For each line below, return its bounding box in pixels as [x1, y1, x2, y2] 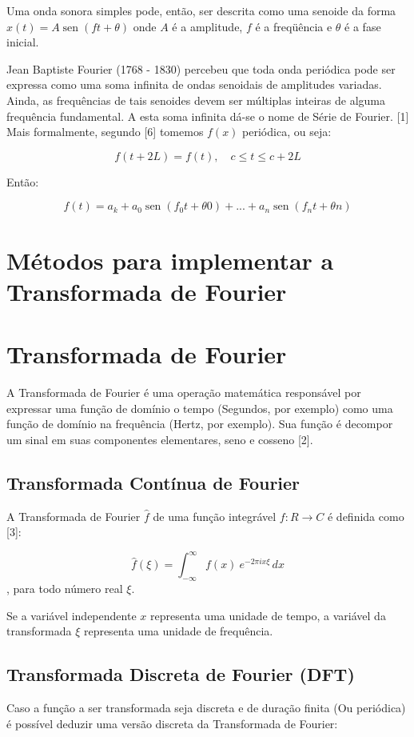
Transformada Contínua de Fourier [6, 470, 301, 495]
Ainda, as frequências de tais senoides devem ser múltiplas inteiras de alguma [6, 91, 385, 108]
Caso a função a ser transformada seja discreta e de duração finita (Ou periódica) [6, 699, 406, 716]
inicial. [6, 34, 39, 50]
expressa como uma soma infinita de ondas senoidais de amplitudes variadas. [6, 76, 382, 93]
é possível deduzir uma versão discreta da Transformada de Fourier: [6, 715, 338, 731]
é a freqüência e [255, 18, 332, 34]
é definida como [327, 507, 404, 524]
